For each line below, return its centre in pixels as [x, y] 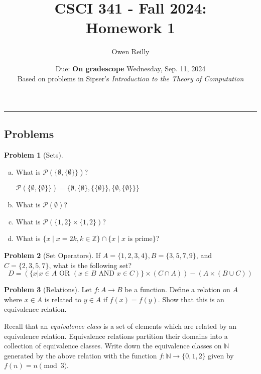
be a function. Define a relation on [177, 289]
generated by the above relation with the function [81, 355]
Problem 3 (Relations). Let [48, 289]
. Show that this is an [191, 299]
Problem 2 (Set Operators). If [52, 255]
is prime [140, 239]
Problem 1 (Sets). [34, 155]
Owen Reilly [130, 51]
